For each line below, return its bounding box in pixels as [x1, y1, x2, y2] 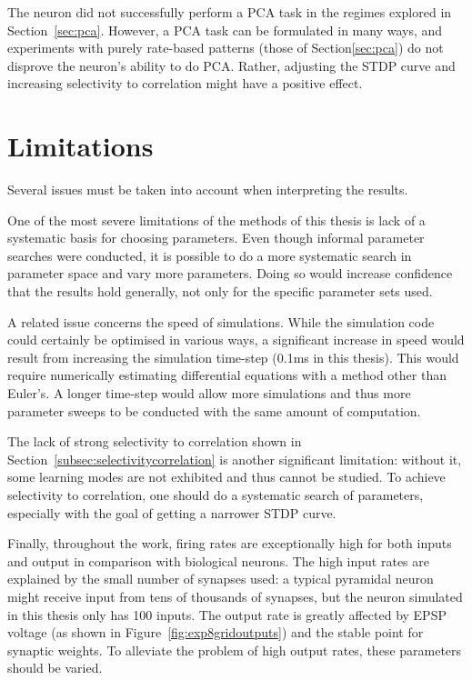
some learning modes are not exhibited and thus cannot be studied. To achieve [7, 467, 446, 486]
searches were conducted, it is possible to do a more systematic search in [7, 245, 412, 265]
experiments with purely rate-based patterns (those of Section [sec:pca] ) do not [7, 38, 444, 57]
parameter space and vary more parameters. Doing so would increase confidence [7, 264, 453, 283]
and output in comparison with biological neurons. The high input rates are [7, 551, 430, 570]
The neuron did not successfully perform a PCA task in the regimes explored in [7, 3, 452, 21]
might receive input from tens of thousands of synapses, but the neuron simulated [7, 586, 463, 605]
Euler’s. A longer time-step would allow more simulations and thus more [7, 384, 411, 403]
